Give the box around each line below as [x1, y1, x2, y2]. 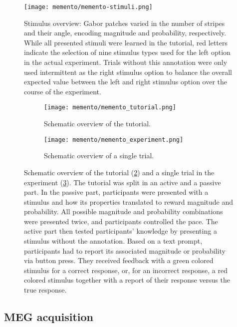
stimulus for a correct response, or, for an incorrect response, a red [24, 265, 228, 275]
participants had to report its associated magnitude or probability [24, 245, 226, 256]
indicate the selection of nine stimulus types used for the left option [24, 47, 231, 57]
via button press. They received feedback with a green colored [24, 255, 214, 266]
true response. [24, 285, 67, 295]
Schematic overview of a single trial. [44, 150, 154, 161]
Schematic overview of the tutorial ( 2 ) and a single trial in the [24, 167, 215, 177]
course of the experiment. [24, 86, 101, 96]
